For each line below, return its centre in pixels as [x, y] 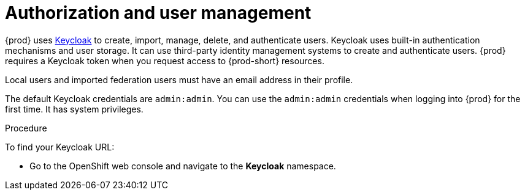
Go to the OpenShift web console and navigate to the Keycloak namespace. [183, 166]
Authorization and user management [158, 13]
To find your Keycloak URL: [60, 147]
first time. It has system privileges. [74, 109]
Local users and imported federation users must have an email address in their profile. [179, 79]
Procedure [26, 128]
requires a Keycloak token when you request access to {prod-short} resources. [165, 61]
